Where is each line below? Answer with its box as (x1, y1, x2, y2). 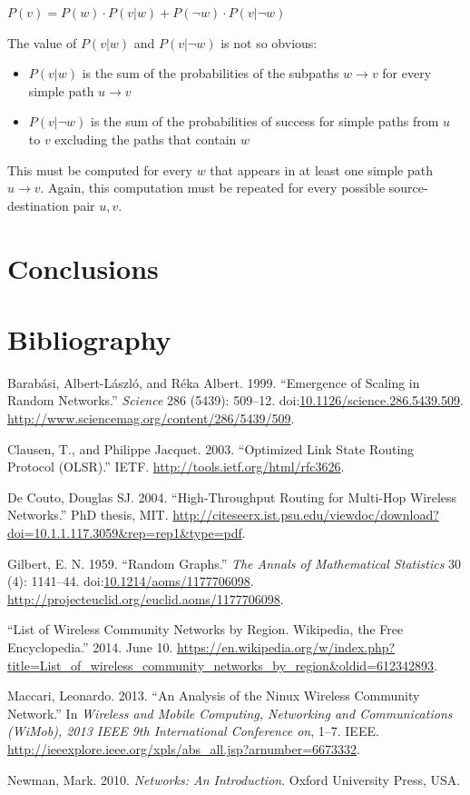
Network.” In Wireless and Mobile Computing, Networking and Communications (7, 703, 453, 722)
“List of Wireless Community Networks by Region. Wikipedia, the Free (7, 620, 404, 639)
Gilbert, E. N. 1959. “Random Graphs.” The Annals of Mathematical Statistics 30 (7, 553, 462, 572)
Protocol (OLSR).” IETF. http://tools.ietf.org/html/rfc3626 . (7, 457, 345, 476)
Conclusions (7, 249, 159, 286)
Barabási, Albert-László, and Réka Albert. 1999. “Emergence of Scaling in (7, 373, 420, 392)
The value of (7, 33, 77, 52)
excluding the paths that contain (54, 129, 237, 148)
